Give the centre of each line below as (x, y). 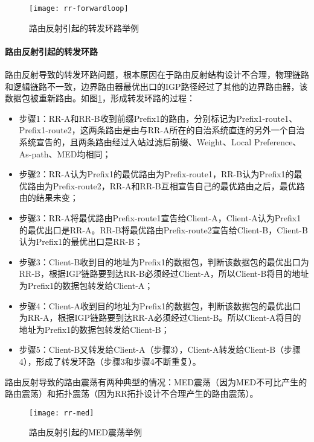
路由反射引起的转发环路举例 (84, 27)
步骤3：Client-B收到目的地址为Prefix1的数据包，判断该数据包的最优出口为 (164, 261)
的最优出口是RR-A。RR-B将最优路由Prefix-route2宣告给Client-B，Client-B (163, 229)
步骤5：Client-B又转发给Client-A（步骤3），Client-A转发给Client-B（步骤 (160, 349)
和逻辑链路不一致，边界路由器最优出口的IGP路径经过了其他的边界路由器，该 (156, 86)
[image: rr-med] (62, 413)
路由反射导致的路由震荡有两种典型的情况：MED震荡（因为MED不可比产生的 (156, 381)
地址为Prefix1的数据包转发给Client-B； (94, 329)
